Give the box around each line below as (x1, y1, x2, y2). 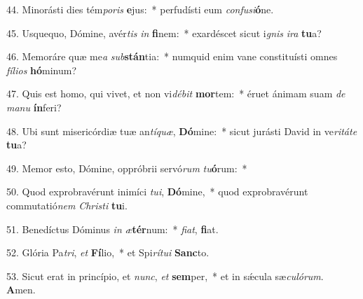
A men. (6, 282, 36, 297)
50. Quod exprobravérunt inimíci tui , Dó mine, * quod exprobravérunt (6, 184, 308, 199)
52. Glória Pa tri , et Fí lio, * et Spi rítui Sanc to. (6, 245, 210, 260)
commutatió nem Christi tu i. (6, 197, 128, 212)
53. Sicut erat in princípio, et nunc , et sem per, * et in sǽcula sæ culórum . (6, 268, 324, 283)
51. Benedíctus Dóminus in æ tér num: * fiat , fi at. (6, 221, 219, 236)
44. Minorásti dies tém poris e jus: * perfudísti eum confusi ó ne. (6, 2, 274, 16)
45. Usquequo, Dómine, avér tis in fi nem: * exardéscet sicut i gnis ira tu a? (6, 25, 322, 40)
